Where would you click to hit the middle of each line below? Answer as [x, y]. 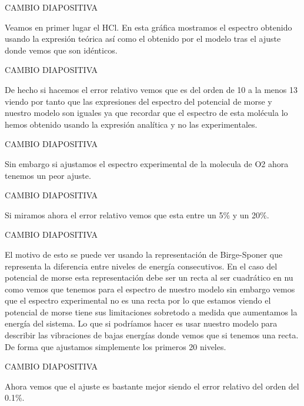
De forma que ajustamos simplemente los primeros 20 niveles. [116, 346]
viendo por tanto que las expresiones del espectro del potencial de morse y [138, 101]
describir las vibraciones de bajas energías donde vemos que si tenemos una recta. [152, 335]
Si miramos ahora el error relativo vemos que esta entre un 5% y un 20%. [137, 214]
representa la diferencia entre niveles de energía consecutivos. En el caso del [141, 266]
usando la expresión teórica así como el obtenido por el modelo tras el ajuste [143, 39]
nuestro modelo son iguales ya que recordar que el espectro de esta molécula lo [146, 113]
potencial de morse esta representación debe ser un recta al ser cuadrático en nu [149, 277]
